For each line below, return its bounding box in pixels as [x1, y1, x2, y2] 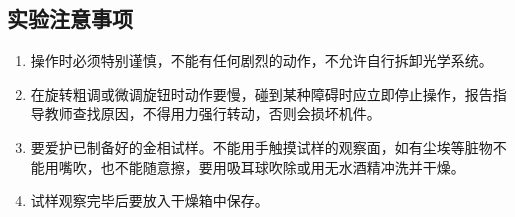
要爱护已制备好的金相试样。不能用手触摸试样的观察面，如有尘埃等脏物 [30, 136, 493, 157]
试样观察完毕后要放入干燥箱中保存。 [30, 190, 269, 211]
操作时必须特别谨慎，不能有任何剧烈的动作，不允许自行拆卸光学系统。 [30, 50, 493, 71]
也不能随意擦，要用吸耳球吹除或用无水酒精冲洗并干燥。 [100, 156, 465, 177]
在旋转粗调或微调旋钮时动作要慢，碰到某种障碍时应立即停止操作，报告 [30, 83, 493, 104]
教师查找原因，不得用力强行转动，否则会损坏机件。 [44, 103, 381, 124]
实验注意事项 [7, 3, 133, 34]
